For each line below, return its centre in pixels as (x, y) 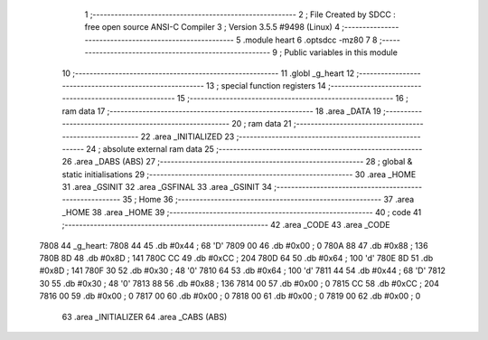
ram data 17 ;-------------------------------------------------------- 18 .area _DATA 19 (221, 111)
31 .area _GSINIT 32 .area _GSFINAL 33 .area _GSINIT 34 (167, 187)
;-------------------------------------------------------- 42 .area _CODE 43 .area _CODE (226, 225)
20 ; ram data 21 (262, 124)
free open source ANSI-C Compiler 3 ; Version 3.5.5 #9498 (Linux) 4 (212, 27)
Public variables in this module (341, 52)
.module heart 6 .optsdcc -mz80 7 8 (310, 40)
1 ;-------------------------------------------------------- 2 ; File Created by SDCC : (240, 14)
